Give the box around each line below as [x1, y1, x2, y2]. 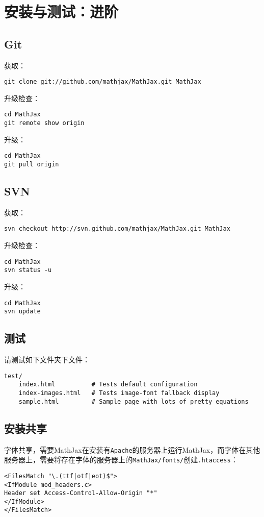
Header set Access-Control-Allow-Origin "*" [4, 489, 157, 497]
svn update [4, 308, 41, 315]
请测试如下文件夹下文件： [4, 354, 90, 365]
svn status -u [4, 266, 52, 274]
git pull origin [4, 160, 59, 168]
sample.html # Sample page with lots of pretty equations [18, 398, 249, 405]
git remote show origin [4, 119, 85, 127]
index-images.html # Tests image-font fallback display [18, 389, 220, 397]
